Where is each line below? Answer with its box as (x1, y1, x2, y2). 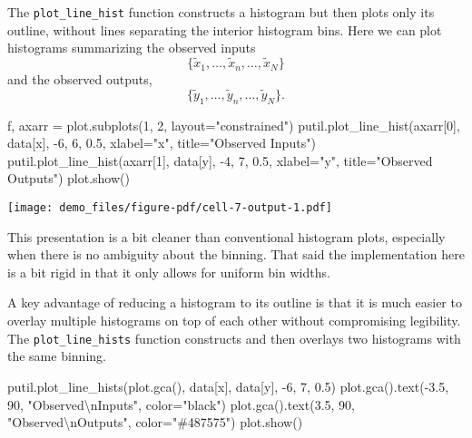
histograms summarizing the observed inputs (7, 38, 256, 57)
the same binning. (7, 346, 106, 365)
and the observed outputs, (7, 70, 152, 89)
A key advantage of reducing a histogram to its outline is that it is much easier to (7, 293, 462, 312)
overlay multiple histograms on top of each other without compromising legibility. (7, 311, 461, 330)
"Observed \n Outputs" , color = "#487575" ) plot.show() (7, 413, 303, 432)
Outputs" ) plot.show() (7, 169, 130, 188)
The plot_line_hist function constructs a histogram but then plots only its (7, 3, 435, 21)
